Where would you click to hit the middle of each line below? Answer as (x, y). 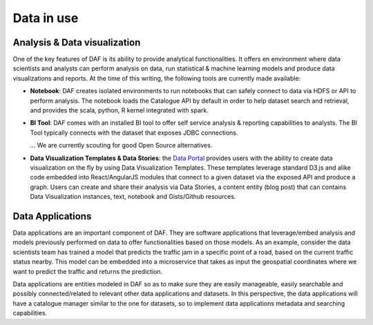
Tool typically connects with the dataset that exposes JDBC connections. (134, 132)
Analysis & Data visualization (77, 42)
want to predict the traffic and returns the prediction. (88, 271)
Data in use (46, 18)
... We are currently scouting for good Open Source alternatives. (121, 146)
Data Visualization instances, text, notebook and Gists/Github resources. (133, 197)
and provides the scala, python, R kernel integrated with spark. (119, 110)
